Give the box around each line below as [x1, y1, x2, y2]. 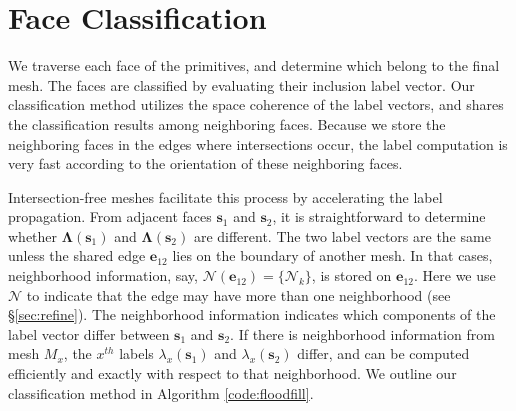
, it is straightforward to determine [272, 206, 486, 227]
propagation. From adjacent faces [8, 206, 212, 227]
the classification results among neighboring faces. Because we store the [8, 113, 446, 134]
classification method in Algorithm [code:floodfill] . [8, 382, 314, 403]
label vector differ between [8, 323, 170, 344]
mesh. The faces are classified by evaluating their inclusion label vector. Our [8, 74, 475, 95]
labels [119, 343, 154, 364]
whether [8, 225, 58, 246]
